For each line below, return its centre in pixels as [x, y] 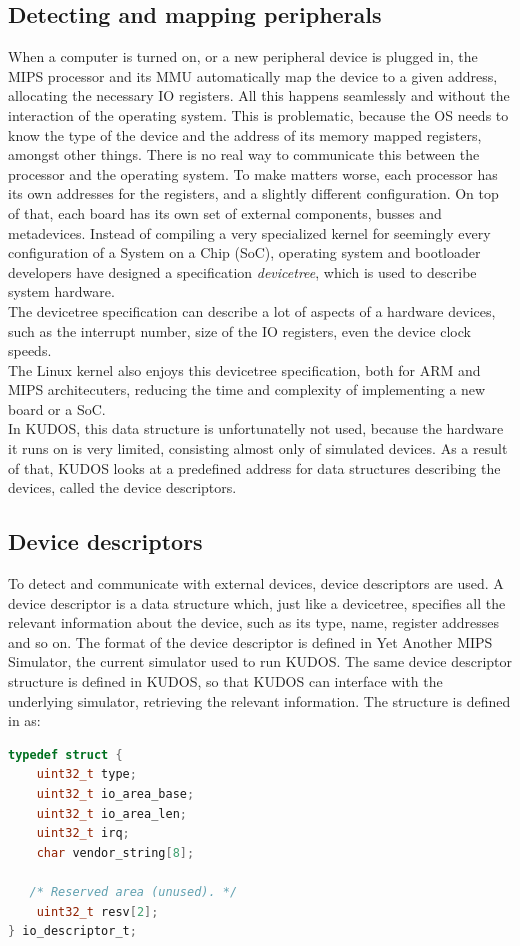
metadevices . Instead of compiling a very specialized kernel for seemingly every [249, 232]
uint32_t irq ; [83, 833]
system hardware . [61, 291]
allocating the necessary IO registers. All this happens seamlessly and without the [259, 95]
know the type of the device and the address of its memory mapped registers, [245, 134]
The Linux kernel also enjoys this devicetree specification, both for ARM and [244, 369]
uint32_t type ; [86, 774]
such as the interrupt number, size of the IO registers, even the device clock [239, 330]
